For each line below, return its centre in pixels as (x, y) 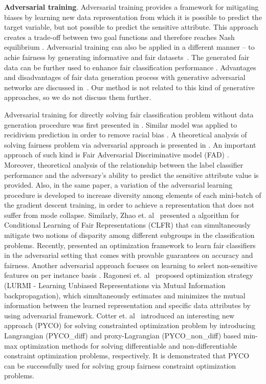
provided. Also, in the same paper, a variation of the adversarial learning (118, 185)
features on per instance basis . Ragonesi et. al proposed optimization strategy (129, 275)
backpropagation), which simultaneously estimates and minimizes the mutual (125, 295)
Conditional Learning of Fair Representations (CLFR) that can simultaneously (127, 225)
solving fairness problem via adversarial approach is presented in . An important (130, 144)
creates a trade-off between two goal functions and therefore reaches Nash (119, 37)
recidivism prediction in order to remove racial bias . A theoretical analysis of (126, 135)
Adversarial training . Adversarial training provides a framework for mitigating (131, 7)
